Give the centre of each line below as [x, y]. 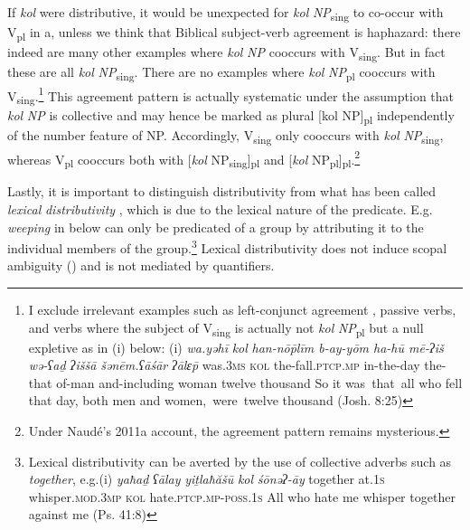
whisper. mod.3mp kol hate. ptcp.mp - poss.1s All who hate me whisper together [242, 496]
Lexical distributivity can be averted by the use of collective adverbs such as [240, 461]
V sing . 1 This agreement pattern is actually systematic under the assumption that [231, 95]
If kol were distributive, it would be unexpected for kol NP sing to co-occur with [226, 13]
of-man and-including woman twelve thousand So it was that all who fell [259, 382]
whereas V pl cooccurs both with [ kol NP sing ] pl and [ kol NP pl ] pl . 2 [184, 158]
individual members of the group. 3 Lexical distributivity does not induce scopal [227, 246]
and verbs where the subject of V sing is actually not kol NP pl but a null [226, 328]
